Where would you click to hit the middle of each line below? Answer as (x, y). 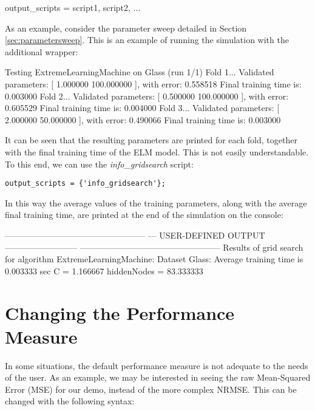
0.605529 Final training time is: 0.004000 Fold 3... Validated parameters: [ (142, 108)
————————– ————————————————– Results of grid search (154, 247)
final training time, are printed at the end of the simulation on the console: (144, 215)
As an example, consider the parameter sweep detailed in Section (126, 28)
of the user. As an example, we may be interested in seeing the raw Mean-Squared (158, 377)
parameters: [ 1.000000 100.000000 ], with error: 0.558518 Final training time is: (153, 83)
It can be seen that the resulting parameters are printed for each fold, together (151, 140)
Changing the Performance (120, 312)
